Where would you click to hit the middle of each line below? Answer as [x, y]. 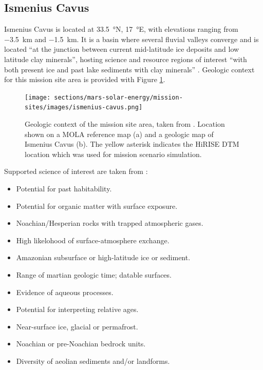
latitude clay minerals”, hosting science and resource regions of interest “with [126, 59]
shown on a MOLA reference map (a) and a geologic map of [119, 134]
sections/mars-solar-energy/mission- [118, 97]
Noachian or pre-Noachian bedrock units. [81, 344]
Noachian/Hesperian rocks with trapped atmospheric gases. [110, 223]
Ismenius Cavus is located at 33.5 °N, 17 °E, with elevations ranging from [121, 29]
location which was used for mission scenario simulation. [113, 154]
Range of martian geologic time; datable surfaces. [94, 275]
